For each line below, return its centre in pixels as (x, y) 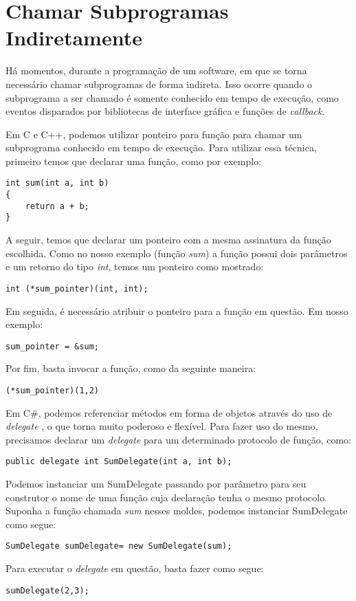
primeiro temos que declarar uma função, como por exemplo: (134, 161)
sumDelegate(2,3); (47, 590)
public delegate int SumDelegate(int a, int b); (119, 462)
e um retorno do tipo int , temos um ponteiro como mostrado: (135, 266)
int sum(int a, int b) (57, 183)
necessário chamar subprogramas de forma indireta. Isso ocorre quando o (159, 84)
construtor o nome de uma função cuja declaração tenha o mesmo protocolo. (167, 497)
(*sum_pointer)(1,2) (53, 390)
